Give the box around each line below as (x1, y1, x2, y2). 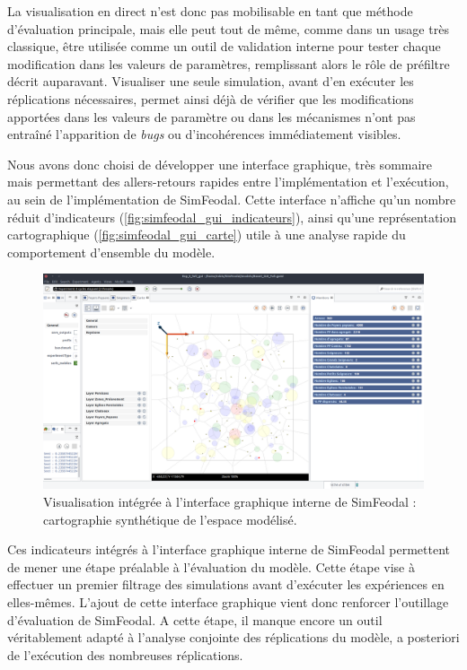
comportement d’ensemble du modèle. (7, 242, 216, 261)
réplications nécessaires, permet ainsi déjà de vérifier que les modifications (7, 89, 414, 108)
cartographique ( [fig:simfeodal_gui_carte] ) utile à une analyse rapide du (7, 225, 406, 244)
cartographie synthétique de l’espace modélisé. (43, 509, 297, 528)
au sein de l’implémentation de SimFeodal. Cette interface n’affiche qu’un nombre (7, 189, 456, 208)
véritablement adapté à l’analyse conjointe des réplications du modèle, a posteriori (7, 628, 460, 647)
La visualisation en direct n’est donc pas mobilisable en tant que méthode (7, 2, 413, 20)
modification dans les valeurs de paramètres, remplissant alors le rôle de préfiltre (7, 54, 450, 73)
